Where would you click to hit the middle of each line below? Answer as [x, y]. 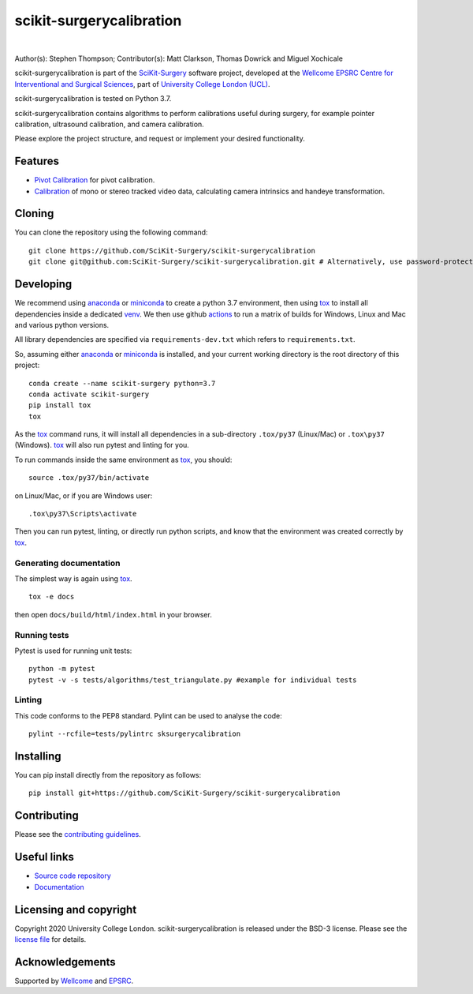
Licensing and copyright [76, 909]
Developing [43, 284]
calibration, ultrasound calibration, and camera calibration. [109, 124]
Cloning [34, 214]
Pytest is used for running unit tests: [73, 651]
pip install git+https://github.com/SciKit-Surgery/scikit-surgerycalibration [184, 793]
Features [37, 161]
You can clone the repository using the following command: [111, 232]
